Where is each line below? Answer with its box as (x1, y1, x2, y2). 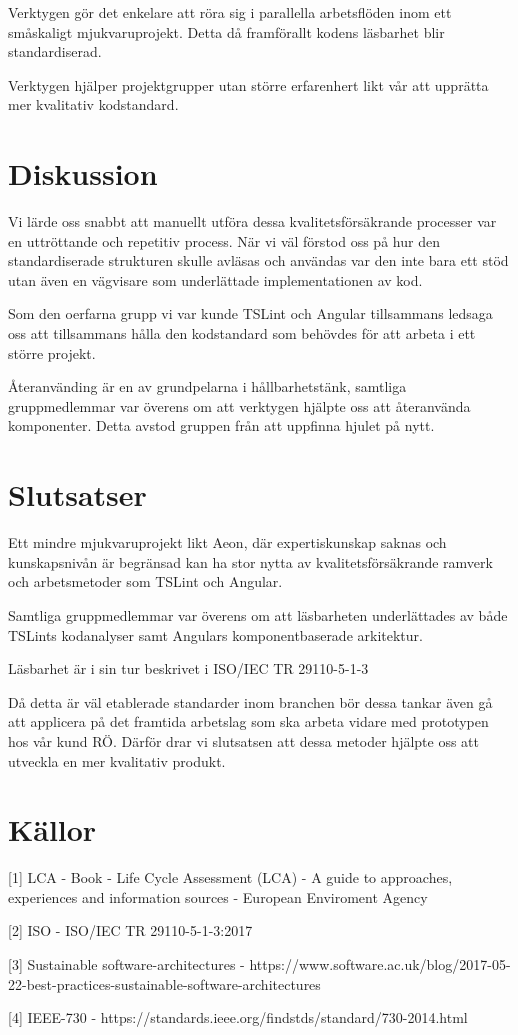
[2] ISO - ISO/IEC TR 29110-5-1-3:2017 (8, 920, 253, 941)
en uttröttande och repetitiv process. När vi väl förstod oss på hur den (8, 230, 440, 251)
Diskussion (8, 153, 158, 194)
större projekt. (8, 342, 96, 363)
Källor (8, 809, 97, 850)
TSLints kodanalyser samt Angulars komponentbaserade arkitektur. (8, 624, 423, 645)
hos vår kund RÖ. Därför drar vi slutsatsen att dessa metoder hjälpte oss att (8, 730, 480, 751)
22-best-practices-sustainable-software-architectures (8, 973, 321, 994)
